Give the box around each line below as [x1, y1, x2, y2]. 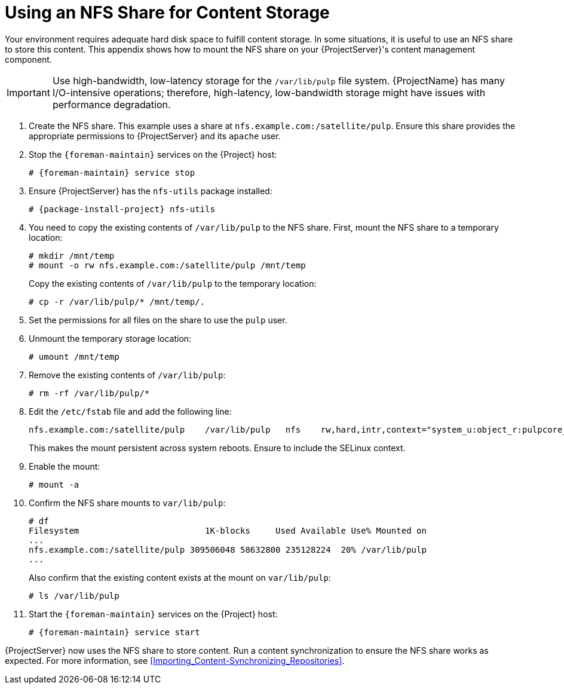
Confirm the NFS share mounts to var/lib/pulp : [29, 497, 226, 508]
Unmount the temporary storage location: [29, 333, 192, 344]
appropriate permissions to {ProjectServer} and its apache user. [29, 130, 281, 141]
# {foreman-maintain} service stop [29, 167, 195, 177]
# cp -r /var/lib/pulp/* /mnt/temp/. [29, 296, 206, 307]
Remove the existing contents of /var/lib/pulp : [29, 369, 226, 380]
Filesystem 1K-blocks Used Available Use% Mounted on [29, 525, 427, 535]
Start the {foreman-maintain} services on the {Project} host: [29, 608, 278, 619]
